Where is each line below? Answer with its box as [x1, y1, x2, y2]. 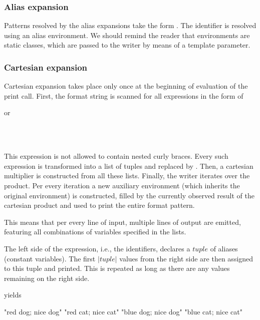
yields [4, 289, 22, 300]
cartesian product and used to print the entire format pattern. [4, 200, 195, 210]
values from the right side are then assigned [119, 253, 253, 263]
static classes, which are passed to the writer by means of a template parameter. [4, 40, 250, 50]
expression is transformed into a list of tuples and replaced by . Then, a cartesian [4, 160, 253, 171]
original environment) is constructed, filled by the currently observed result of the [4, 190, 254, 200]
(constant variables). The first [4, 253, 96, 263]
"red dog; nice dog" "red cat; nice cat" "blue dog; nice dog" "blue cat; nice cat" [4, 306, 242, 316]
